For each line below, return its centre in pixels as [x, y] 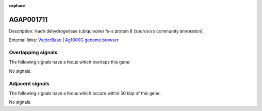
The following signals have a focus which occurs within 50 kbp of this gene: [85, 93]
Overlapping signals [33, 52]
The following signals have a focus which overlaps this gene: [70, 62]
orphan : [17, 6]
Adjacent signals [29, 83]
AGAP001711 [28, 19]
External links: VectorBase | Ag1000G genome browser [64, 40]
